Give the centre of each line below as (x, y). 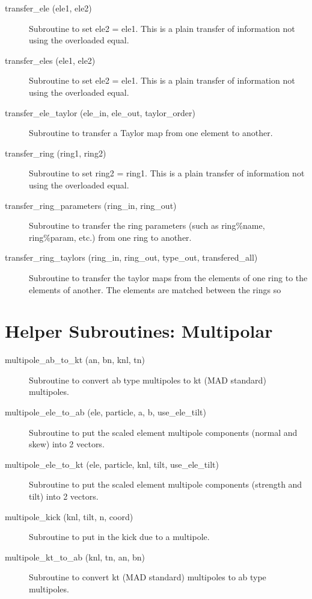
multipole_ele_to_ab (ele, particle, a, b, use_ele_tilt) (106, 412)
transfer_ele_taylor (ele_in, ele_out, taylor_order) (100, 112)
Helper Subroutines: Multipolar (139, 331)
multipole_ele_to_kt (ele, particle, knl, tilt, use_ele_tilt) (112, 464)
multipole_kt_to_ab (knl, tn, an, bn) (75, 557)
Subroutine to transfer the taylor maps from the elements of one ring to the (168, 277)
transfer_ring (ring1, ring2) (56, 153)
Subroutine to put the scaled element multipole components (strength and (166, 484)
